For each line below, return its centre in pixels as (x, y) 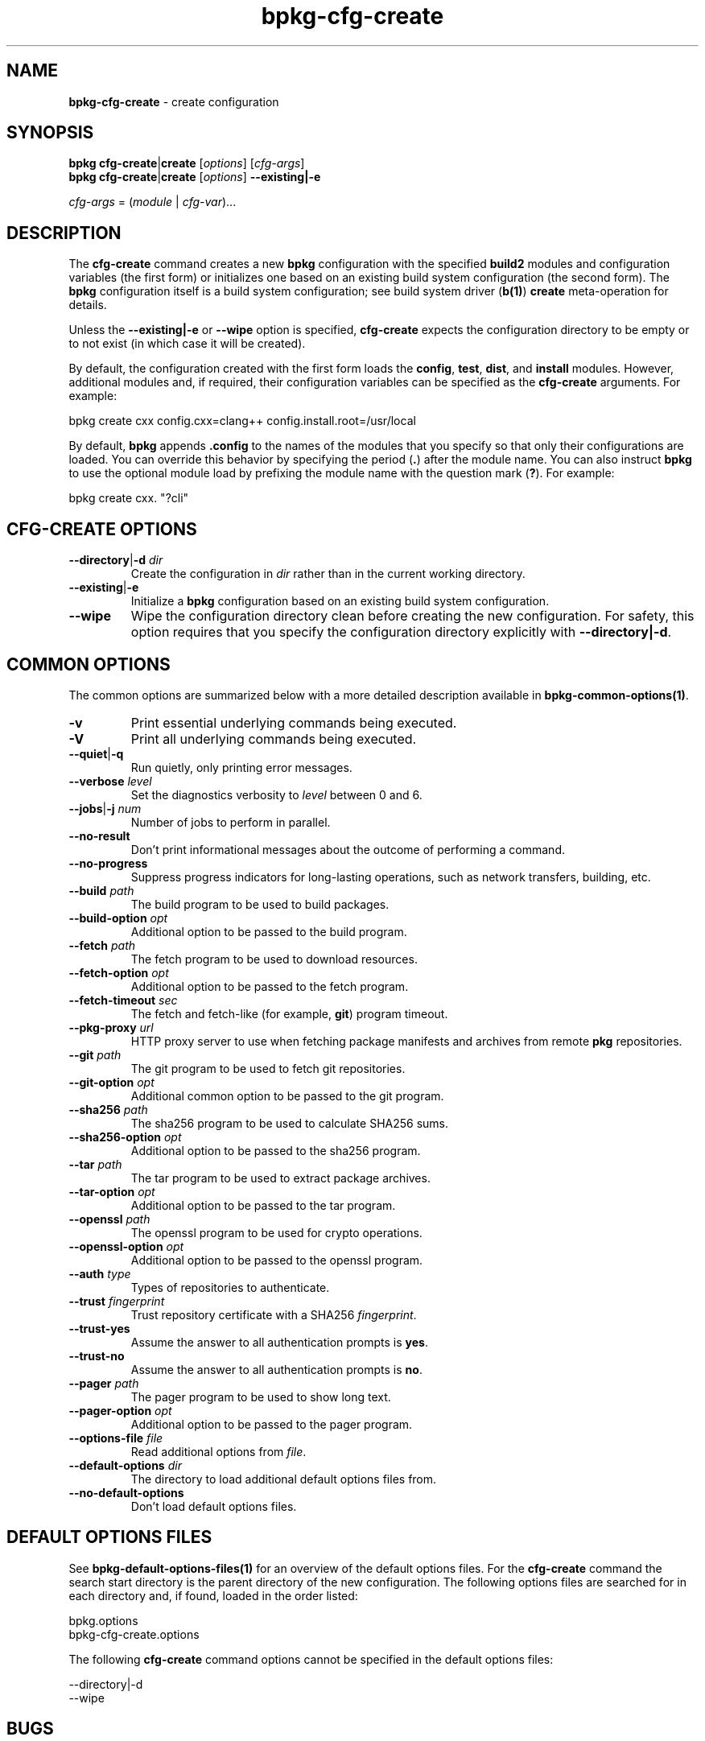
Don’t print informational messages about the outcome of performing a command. (348, 849)
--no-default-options (126, 1492)
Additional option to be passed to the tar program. (263, 1205)
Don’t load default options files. (214, 1506)
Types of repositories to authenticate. (230, 1287)
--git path (95, 1054)
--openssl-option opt (126, 1246)
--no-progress (108, 863)
